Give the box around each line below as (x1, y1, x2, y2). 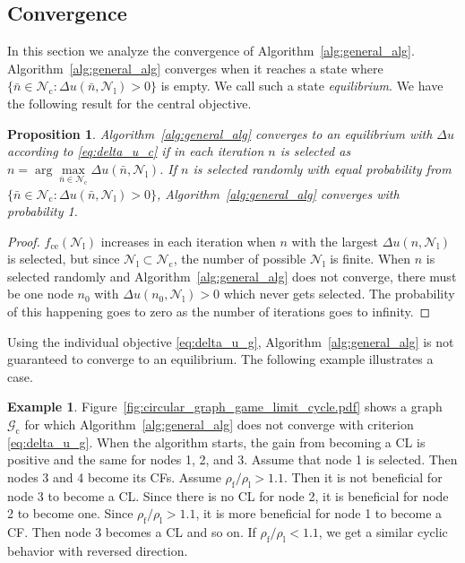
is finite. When (330, 249, 411, 268)
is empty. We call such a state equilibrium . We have (160, 76, 443, 95)
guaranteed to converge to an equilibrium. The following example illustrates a (7, 350, 434, 368)
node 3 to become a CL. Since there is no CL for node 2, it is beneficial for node (7, 486, 449, 505)
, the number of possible (173, 249, 306, 268)
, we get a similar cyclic (318, 523, 448, 541)
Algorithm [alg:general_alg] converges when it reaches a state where (7, 58, 383, 77)
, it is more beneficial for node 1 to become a (195, 504, 443, 523)
